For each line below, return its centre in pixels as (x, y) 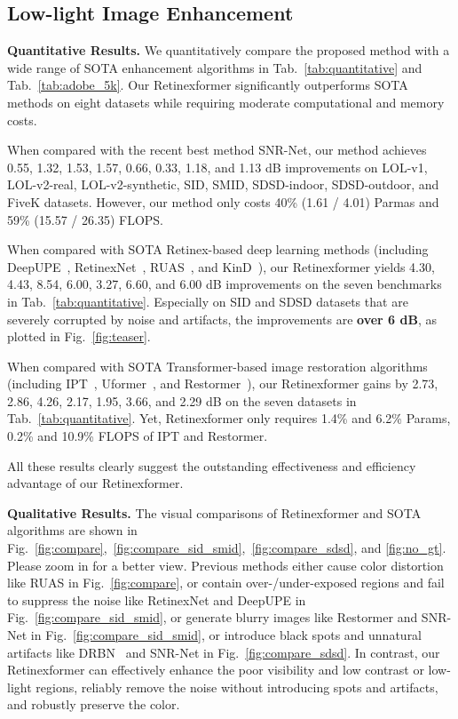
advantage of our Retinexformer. (95, 483)
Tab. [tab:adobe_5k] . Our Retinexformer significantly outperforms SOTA (208, 85)
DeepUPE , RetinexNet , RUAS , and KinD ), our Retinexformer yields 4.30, (221, 266)
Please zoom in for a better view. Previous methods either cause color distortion (225, 565)
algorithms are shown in (72, 530)
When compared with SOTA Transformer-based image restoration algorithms (217, 366)
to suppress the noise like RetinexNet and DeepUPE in (157, 599)
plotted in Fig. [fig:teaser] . (79, 336)
